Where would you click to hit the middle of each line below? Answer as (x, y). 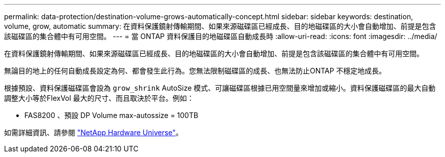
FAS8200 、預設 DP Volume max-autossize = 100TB (112, 115)
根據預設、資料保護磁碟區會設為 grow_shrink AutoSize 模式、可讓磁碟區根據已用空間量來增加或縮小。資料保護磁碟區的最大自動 (220, 88)
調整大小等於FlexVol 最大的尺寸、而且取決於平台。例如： (99, 98)
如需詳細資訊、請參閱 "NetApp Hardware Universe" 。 (93, 132)
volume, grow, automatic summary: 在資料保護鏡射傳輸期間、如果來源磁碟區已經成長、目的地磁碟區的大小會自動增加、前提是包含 (220, 26)
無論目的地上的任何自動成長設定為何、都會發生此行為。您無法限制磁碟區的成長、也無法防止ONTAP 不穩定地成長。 (195, 71)
